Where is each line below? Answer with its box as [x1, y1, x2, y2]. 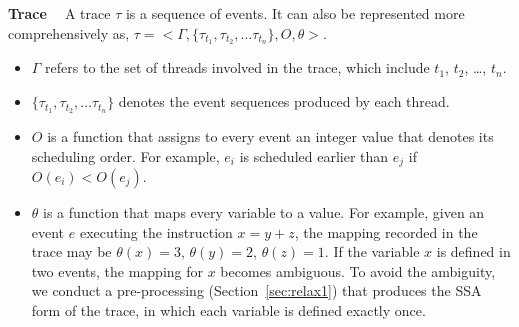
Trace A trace [8, 3, 111, 23]
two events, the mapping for [31, 260, 204, 281]
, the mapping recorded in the [294, 221, 478, 242]
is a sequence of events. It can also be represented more [125, 3, 465, 23]
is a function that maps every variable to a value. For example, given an [43, 201, 485, 222]
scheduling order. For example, [31, 145, 220, 166]
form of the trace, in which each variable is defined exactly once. [31, 299, 426, 320]
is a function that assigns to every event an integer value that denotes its [47, 125, 494, 146]
